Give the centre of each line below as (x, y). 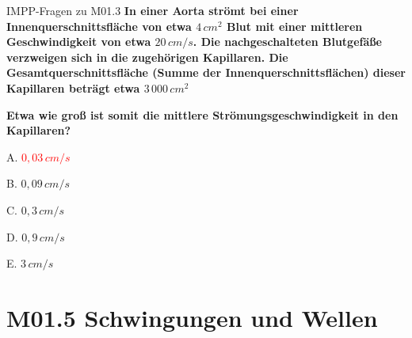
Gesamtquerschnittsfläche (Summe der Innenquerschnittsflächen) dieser (206, 72)
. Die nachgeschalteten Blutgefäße (287, 42)
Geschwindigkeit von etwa (79, 42)
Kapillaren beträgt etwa (73, 87)
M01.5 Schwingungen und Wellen (192, 317)
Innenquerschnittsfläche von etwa (99, 26)
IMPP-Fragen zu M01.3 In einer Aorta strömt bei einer (153, 10)
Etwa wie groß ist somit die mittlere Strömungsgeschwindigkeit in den (202, 114)
